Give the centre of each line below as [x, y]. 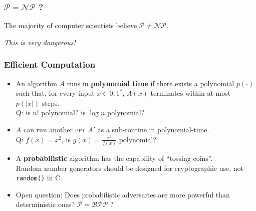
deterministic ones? [45, 204]
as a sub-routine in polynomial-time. [153, 129]
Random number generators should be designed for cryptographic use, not [130, 168]
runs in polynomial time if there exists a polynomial [151, 83]
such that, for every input [55, 93]
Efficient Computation [50, 64]
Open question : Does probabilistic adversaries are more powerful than [123, 194]
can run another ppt [54, 129]
